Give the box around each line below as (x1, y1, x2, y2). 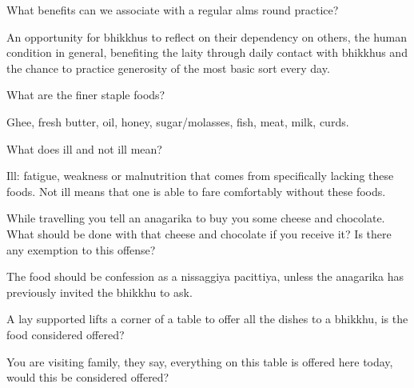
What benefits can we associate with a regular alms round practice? (6, 2, 339, 18)
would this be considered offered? (6, 369, 169, 386)
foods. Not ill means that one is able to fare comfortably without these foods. (6, 182, 386, 199)
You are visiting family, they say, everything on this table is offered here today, (6, 353, 393, 370)
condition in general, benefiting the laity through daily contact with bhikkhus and (6, 44, 408, 61)
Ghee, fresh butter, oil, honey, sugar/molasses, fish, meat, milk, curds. (6, 113, 349, 130)
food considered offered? (6, 326, 125, 342)
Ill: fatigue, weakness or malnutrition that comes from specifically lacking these (6, 167, 394, 184)
